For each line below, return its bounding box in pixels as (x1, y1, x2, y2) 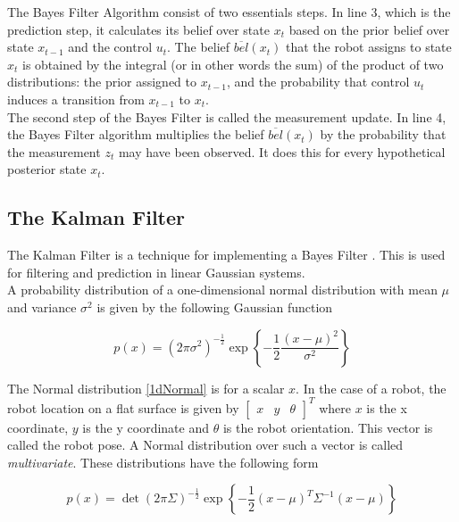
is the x (366, 398, 407, 417)
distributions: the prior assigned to (7, 72, 197, 91)
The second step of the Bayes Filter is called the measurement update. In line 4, (7, 107, 446, 126)
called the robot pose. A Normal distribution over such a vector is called (7, 435, 404, 454)
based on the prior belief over (288, 20, 450, 38)
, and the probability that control (227, 72, 410, 91)
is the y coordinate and (82, 418, 209, 436)
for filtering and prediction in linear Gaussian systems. (7, 262, 305, 281)
